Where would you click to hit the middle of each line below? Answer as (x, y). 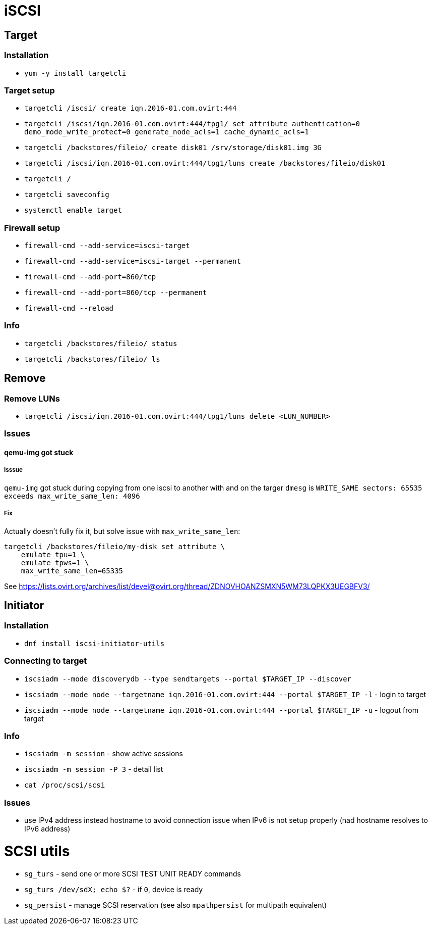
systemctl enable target (73, 210)
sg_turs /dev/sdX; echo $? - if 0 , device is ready (114, 889)
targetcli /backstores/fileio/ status (101, 343)
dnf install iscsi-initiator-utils (95, 643)
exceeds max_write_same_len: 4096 (72, 496)
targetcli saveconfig (67, 195)
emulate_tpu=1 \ (53, 554)
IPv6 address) (47, 829)
